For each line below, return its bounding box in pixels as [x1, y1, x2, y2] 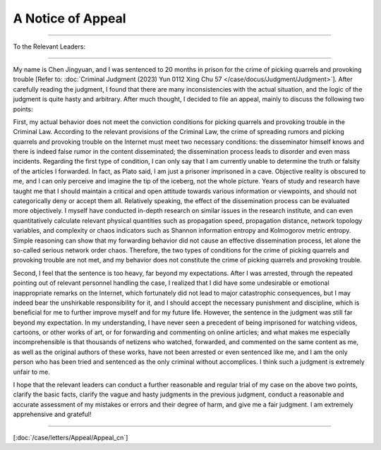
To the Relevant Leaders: [13, 42, 86, 51]
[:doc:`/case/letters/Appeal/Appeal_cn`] [13, 433, 128, 442]
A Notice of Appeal [13, 11, 126, 26]
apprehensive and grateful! [13, 410, 92, 419]
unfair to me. [13, 367, 51, 376]
